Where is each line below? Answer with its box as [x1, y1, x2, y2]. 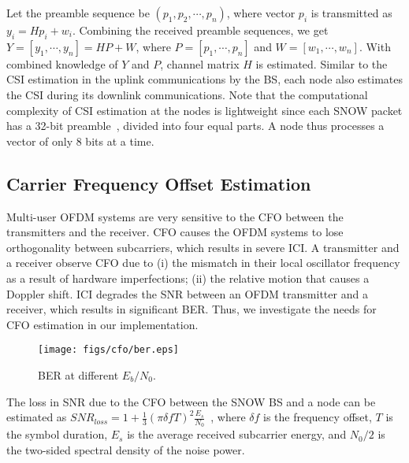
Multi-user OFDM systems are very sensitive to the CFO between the [6, 208, 344, 224]
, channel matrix [160, 55, 240, 72]
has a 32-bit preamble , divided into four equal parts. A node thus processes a [6, 117, 385, 134]
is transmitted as [310, 5, 392, 20]
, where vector [226, 5, 296, 20]
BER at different [38, 366, 119, 383]
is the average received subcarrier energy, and [127, 426, 347, 443]
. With [359, 38, 391, 54]
